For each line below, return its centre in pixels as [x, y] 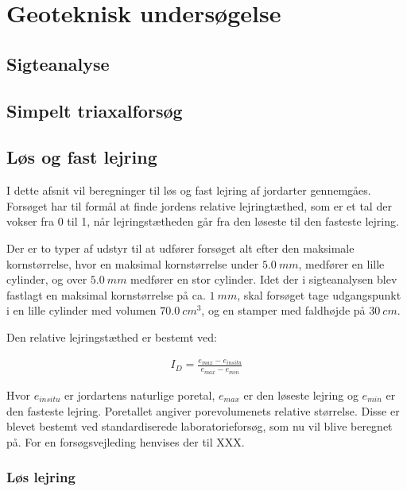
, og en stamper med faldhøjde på [283, 310]
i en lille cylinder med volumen [81, 310]
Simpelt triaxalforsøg [95, 110]
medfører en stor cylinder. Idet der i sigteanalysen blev [264, 279]
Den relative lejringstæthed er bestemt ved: [112, 336]
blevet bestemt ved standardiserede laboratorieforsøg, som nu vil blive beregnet [200, 426]
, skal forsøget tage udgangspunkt [319, 294]
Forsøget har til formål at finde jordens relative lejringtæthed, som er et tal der [199, 205]
